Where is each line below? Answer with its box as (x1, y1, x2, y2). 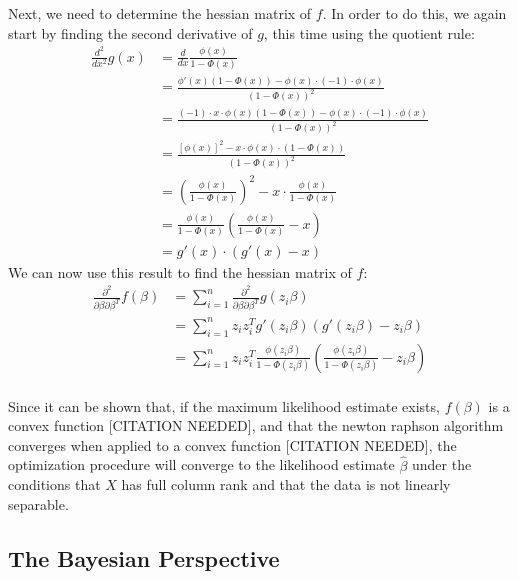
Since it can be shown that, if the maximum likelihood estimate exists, (8, 395, 440, 416)
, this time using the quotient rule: (263, 22, 475, 43)
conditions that (8, 474, 101, 495)
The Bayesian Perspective (8, 542, 280, 573)
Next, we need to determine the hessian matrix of (8, 3, 312, 23)
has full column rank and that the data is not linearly (121, 474, 451, 495)
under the (412, 454, 472, 475)
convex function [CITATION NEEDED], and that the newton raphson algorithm (8, 415, 504, 436)
